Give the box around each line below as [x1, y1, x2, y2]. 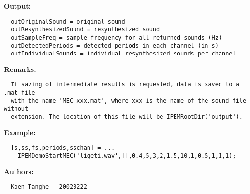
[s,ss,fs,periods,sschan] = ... [11, 144, 115, 152]
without [4, 105, 29, 112]
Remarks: [4, 64, 36, 74]
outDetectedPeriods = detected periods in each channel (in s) [11, 42, 219, 49]
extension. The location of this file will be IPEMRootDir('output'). [11, 113, 243, 121]
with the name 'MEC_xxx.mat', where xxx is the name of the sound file [11, 97, 247, 104]
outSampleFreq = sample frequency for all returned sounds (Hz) [11, 34, 222, 41]
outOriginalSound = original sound [11, 18, 125, 25]
